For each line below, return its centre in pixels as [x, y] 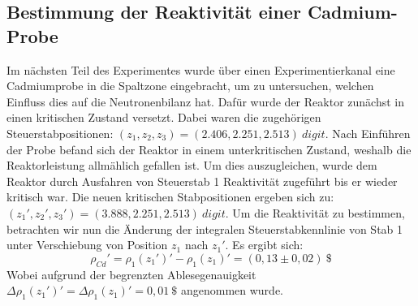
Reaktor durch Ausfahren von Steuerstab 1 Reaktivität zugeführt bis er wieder [202, 181]
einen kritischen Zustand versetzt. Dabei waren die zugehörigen [164, 117]
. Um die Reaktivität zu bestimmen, [315, 212]
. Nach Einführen [368, 133]
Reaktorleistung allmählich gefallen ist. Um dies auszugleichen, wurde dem [192, 165]
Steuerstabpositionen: [60, 133]
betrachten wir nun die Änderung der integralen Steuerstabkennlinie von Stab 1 [205, 228]
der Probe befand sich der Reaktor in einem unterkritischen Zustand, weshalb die [209, 149]
